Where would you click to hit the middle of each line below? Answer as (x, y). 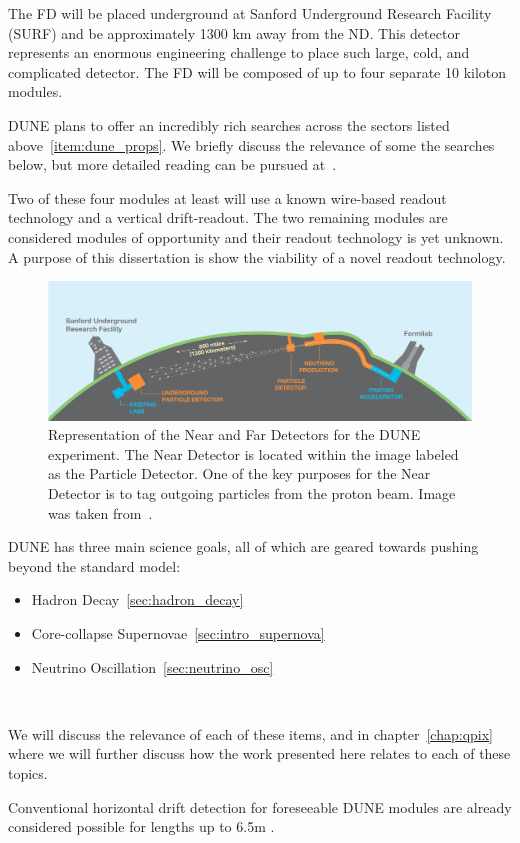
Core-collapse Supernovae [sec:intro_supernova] (178, 633)
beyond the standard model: (94, 565)
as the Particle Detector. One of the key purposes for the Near (239, 473)
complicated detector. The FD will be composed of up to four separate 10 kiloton (257, 71)
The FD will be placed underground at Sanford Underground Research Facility (250, 13)
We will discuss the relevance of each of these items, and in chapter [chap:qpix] (250, 733)
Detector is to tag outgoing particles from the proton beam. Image (252, 493)
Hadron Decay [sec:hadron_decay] (137, 599)
